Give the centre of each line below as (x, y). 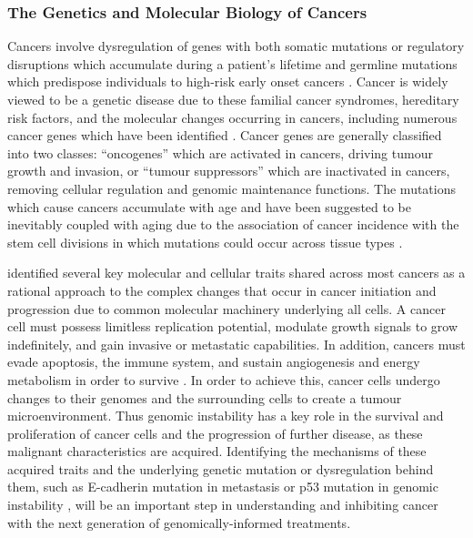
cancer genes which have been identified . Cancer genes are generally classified (225, 135)
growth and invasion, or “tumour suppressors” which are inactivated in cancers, (229, 171)
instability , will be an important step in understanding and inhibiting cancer (223, 505)
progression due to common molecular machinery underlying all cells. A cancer (226, 308)
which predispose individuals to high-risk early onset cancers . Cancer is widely (228, 81)
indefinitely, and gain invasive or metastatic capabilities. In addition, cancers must (236, 344)
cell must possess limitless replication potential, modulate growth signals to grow (233, 326)
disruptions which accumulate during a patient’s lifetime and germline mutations (232, 63)
